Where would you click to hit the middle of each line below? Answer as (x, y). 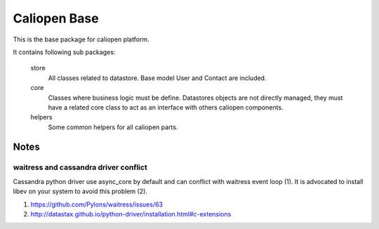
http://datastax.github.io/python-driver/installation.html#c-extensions (131, 214)
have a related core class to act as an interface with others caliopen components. (166, 107)
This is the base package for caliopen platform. (81, 39)
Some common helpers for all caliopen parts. (113, 127)
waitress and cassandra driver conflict (80, 167)
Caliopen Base (56, 18)
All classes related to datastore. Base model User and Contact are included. (157, 78)
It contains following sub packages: (64, 52)
